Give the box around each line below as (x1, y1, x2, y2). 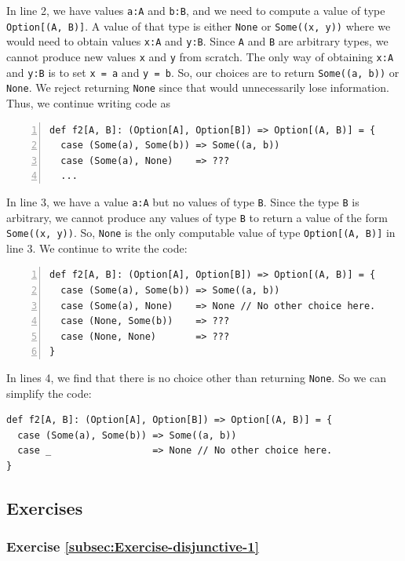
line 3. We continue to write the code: (6, 239, 188, 256)
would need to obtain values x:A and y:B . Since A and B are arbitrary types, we (6, 33, 389, 49)
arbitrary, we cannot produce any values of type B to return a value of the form (6, 209, 388, 225)
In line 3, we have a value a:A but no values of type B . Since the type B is (6, 193, 359, 209)
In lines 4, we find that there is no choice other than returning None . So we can (6, 370, 386, 386)
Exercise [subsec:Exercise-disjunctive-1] (6, 537, 259, 556)
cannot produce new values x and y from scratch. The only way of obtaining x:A (6, 48, 394, 64)
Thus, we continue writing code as (6, 94, 171, 111)
